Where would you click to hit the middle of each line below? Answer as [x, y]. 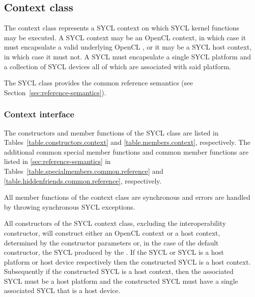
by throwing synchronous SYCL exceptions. [70, 206]
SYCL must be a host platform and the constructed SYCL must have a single [121, 281]
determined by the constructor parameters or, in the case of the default [111, 242]
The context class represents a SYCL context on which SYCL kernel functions [122, 28]
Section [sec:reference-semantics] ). [55, 92]
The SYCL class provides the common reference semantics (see [99, 83]
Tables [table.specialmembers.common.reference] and [84, 171]
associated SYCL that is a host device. [62, 290]
